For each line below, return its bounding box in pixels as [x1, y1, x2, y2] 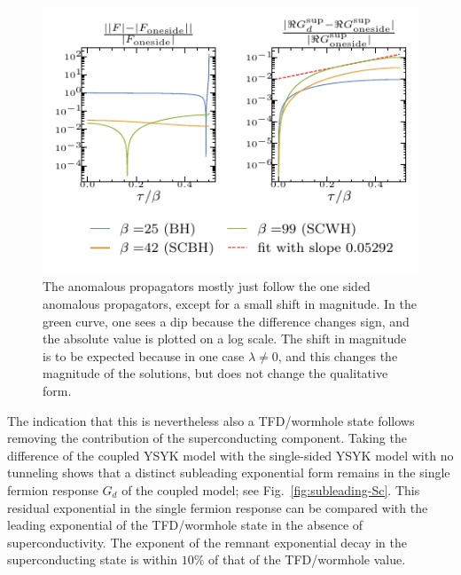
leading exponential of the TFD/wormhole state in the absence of [7, 516, 363, 534]
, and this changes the [277, 346, 398, 365]
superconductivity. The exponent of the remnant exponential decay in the [7, 532, 407, 551]
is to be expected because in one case [43, 346, 245, 365]
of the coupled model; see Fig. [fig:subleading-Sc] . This [121, 480, 420, 499]
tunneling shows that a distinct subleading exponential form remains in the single [7, 463, 450, 482]
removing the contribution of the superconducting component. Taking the [7, 429, 407, 447]
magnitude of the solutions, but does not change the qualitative [43, 364, 388, 382]
